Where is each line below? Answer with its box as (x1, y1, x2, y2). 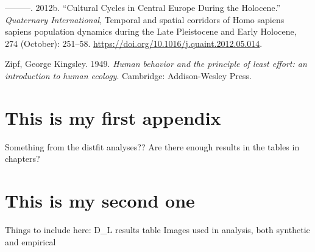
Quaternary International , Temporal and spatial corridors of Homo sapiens (5, 13, 285, 26)
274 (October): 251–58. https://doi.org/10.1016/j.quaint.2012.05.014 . (5, 37, 263, 49)
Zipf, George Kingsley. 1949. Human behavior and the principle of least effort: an (5, 57, 307, 70)
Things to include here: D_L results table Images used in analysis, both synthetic (5, 223, 310, 236)
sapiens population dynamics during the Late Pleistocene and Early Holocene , (5, 25, 297, 38)
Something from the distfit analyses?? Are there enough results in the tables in (5, 140, 300, 153)
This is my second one (5, 188, 195, 213)
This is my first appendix (5, 105, 221, 130)
